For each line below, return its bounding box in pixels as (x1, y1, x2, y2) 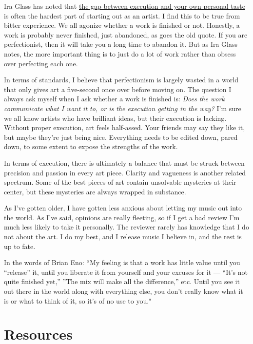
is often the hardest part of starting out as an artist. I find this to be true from (4, 10, 240, 20)
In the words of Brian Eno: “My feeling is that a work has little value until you (4, 257, 240, 268)
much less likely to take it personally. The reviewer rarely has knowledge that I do (4, 222, 249, 232)
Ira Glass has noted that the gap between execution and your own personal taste (4, 1, 245, 11)
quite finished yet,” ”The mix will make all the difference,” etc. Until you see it (4, 276, 240, 287)
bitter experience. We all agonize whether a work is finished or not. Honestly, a (4, 20, 240, 30)
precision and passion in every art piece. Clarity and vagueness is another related (4, 167, 246, 177)
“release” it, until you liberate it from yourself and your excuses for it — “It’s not (4, 267, 248, 277)
